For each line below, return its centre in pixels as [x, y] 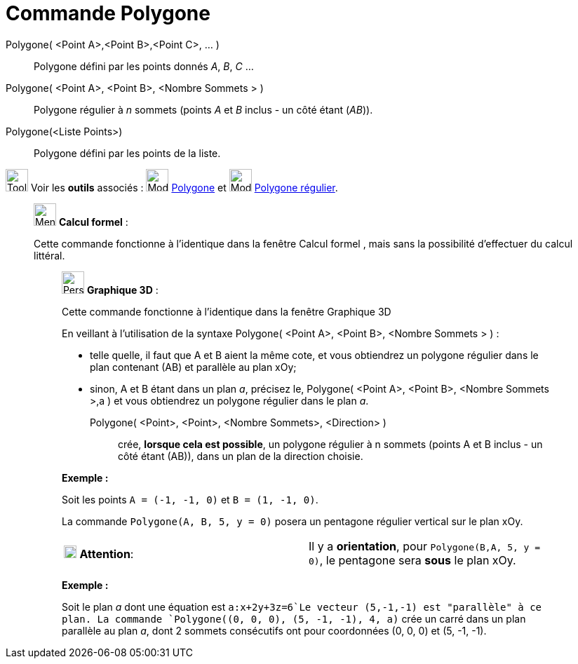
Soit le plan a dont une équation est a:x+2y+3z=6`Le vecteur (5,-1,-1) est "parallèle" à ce [302, 607]
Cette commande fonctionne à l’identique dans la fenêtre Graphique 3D [227, 311]
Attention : [107, 554]
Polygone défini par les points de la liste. [127, 153]
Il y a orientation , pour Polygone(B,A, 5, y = [425, 546]
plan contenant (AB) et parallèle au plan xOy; [193, 367]
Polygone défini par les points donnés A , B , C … [144, 66]
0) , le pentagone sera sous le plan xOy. [412, 560]
